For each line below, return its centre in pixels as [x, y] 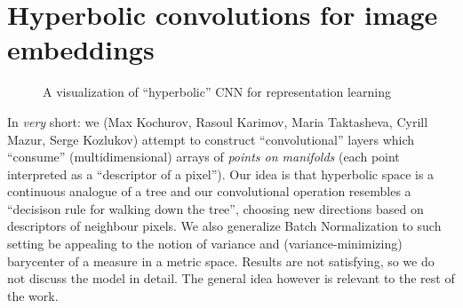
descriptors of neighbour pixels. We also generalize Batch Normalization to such [224, 226]
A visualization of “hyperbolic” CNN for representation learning [217, 92]
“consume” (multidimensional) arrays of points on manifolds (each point [204, 157]
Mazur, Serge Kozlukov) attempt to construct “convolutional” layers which [211, 139]
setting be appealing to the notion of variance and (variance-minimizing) [205, 244]
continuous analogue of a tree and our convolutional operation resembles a [209, 191]
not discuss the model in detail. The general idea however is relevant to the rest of [231, 278]
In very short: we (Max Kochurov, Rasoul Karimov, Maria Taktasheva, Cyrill [218, 121]
